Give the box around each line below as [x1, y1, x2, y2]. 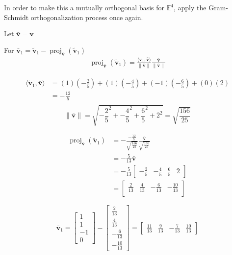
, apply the [173, 2, 206, 12]
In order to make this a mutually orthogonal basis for [4, 2, 165, 12]
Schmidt [4, 12, 29, 22]
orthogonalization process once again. [30, 12, 143, 22]
